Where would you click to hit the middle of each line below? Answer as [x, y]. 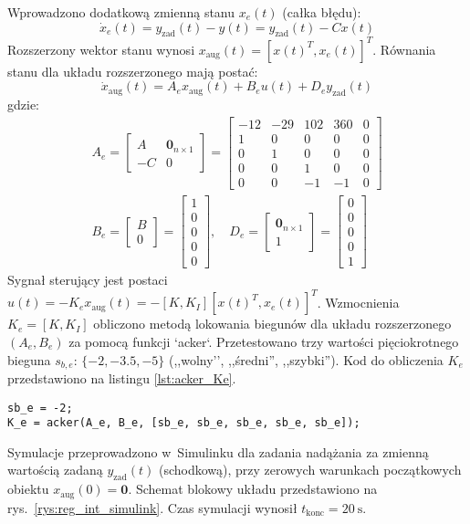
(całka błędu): [322, 12]
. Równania [404, 49]
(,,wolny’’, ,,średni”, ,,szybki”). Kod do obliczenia [306, 359]
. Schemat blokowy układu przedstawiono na [253, 489]
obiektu [28, 489]
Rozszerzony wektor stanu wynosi [101, 49]
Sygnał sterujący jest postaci [88, 280]
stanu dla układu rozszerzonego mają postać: [133, 71]
